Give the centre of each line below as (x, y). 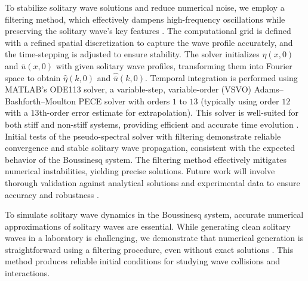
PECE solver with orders (124, 101)
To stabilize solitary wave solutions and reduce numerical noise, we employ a (145, 7)
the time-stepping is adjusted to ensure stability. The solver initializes (132, 54)
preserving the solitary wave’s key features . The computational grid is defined (148, 31)
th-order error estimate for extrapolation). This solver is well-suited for (169, 112)
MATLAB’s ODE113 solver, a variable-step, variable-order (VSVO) (128, 89)
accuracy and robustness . (52, 194)
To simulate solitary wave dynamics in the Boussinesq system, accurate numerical (154, 214)
